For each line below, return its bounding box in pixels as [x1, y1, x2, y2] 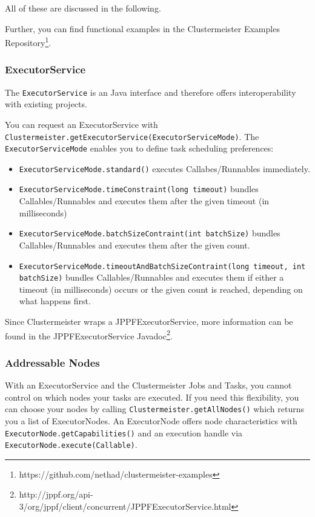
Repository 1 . [5, 35, 51, 48]
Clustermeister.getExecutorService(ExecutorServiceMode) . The [5, 130, 259, 142]
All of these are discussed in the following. [5, 2, 161, 14]
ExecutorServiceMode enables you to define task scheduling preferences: [5, 142, 274, 155]
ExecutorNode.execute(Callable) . [5, 438, 138, 451]
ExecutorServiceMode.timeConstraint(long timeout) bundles [19, 182, 259, 195]
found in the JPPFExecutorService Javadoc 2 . [5, 327, 173, 342]
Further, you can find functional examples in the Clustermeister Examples [5, 22, 280, 35]
